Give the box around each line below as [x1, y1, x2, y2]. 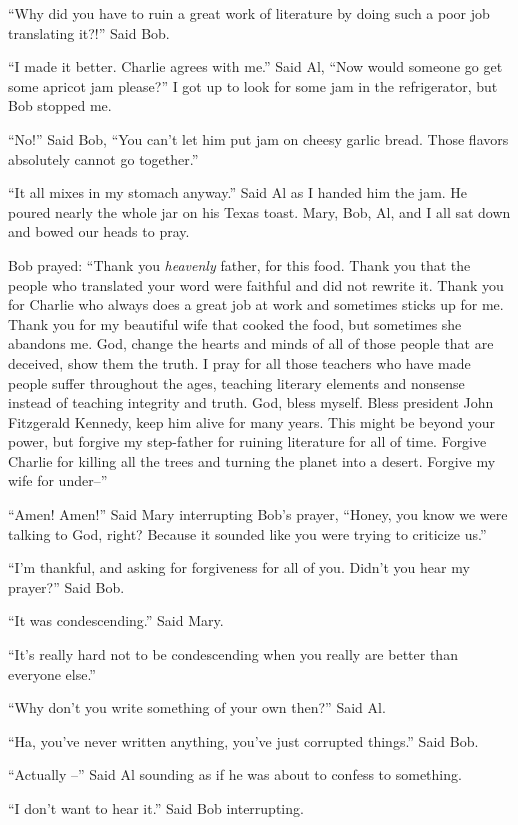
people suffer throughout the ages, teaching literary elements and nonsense [8, 372, 465, 393]
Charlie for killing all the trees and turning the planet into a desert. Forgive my [8, 450, 496, 471]
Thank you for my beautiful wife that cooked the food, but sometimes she [8, 313, 462, 334]
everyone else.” [8, 663, 96, 684]
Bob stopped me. [8, 95, 112, 116]
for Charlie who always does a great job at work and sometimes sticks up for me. [8, 294, 504, 315]
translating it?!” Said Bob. [8, 22, 170, 43]
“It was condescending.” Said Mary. [8, 610, 224, 631]
